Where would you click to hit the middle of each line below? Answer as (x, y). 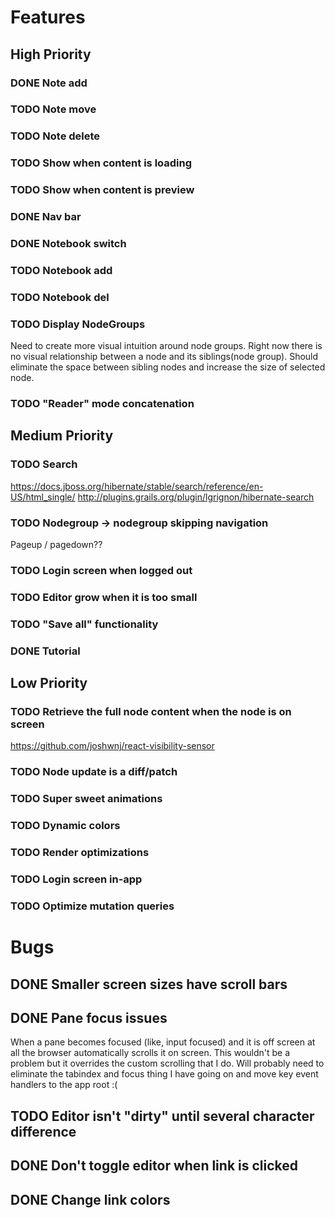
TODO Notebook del (60, 297)
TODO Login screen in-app (76, 879)
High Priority (51, 54)
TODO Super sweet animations (86, 799)
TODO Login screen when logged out (101, 570)
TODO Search (44, 464)
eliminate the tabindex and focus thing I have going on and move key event (164, 1074)
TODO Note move (53, 109)
